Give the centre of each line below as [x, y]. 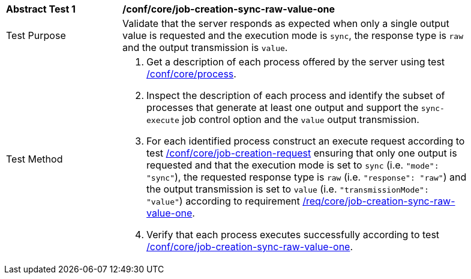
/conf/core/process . [191, 74]
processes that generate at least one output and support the [283, 107]
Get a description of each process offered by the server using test [296, 62]
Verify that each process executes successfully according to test [293, 235]
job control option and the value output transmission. [301, 119]
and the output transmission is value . [205, 47]
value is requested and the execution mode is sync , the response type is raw [293, 35]
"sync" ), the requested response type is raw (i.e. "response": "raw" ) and [307, 177]
